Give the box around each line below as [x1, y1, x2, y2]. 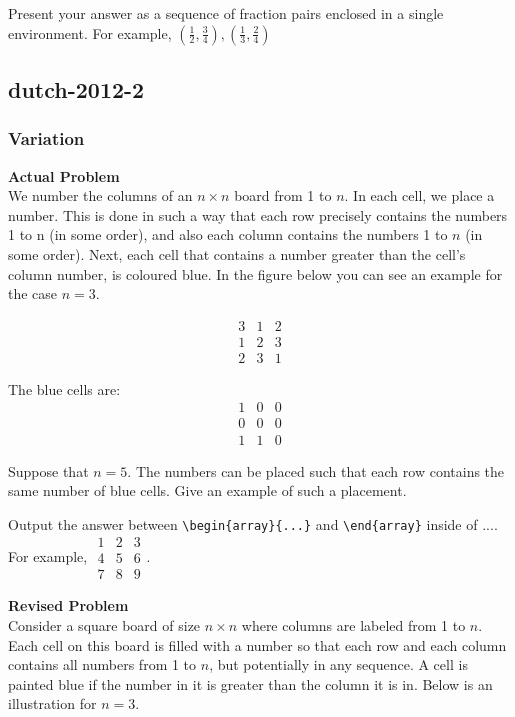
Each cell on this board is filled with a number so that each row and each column [8, 634, 507, 655]
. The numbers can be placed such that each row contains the [127, 460, 505, 481]
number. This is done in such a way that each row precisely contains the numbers [8, 204, 508, 225]
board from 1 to [234, 185, 332, 206]
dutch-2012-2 [8, 73, 145, 104]
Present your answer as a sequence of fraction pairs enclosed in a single [8, 3, 444, 23]
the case [8, 283, 58, 304]
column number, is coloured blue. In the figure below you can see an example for [8, 263, 503, 284]
